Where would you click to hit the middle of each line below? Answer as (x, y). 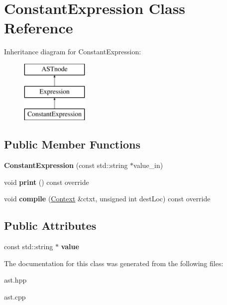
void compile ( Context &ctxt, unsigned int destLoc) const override (107, 199)
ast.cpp (15, 296)
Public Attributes (50, 226)
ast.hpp (15, 280)
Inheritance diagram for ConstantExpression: (73, 52)
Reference (39, 28)
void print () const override (47, 182)
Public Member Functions (72, 144)
